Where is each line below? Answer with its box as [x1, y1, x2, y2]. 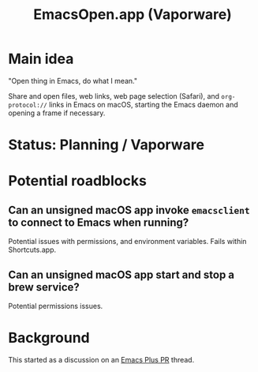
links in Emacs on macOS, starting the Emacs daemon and [48, 100, 238, 109]
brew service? [8, 280, 80, 294]
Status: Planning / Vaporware [8, 136, 205, 154]
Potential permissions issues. [8, 301, 103, 310]
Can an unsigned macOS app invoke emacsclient [8, 203, 250, 216]
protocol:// [8, 101, 47, 109]
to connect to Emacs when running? [8, 216, 189, 229]
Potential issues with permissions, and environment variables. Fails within [8, 237, 247, 246]
